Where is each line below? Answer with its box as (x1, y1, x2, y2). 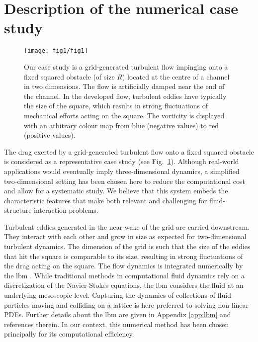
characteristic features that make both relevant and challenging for (4, 195, 207, 205)
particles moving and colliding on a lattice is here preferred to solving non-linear (4, 299, 249, 310)
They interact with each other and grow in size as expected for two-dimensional (4, 231, 247, 242)
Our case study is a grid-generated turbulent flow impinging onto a (24, 61, 228, 72)
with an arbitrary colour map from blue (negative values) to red (24, 120, 219, 130)
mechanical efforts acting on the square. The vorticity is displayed (24, 110, 225, 120)
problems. (69, 205, 98, 215)
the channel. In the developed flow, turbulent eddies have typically (24, 90, 227, 101)
